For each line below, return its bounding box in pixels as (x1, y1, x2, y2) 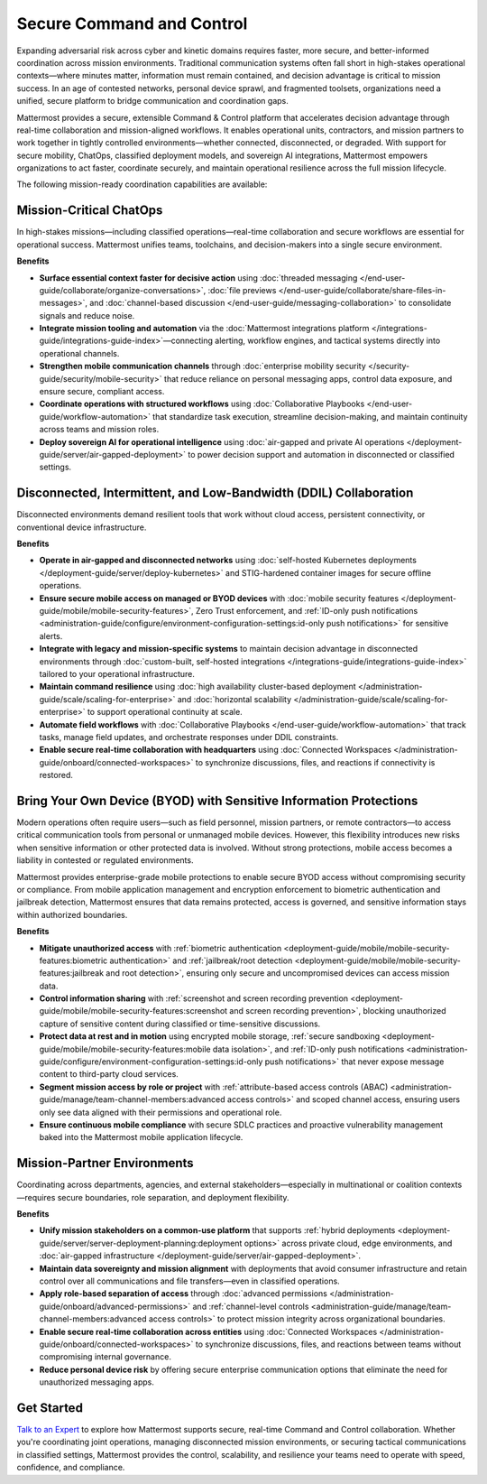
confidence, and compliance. (16, 1462, 125, 1473)
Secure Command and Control (16, 14, 248, 33)
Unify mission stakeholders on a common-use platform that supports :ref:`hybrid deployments (39, 1225, 396, 1236)
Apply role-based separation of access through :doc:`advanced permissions (39, 1288, 328, 1299)
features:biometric (39, 955, 108, 966)
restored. (39, 770, 74, 781)
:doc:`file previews (207, 284, 277, 295)
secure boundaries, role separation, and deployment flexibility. (57, 1192, 289, 1202)
